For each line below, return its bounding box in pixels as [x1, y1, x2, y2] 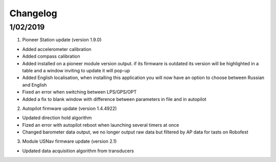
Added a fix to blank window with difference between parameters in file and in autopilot [22, 96, 206, 102]
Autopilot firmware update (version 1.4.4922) [22, 105, 117, 112]
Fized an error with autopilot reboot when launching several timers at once [22, 122, 179, 128]
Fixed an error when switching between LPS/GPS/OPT [22, 89, 137, 95]
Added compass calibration [22, 53, 80, 60]
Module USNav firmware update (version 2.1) [22, 138, 117, 145]
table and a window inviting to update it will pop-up [22, 67, 130, 73]
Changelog [9, 8, 57, 19]
